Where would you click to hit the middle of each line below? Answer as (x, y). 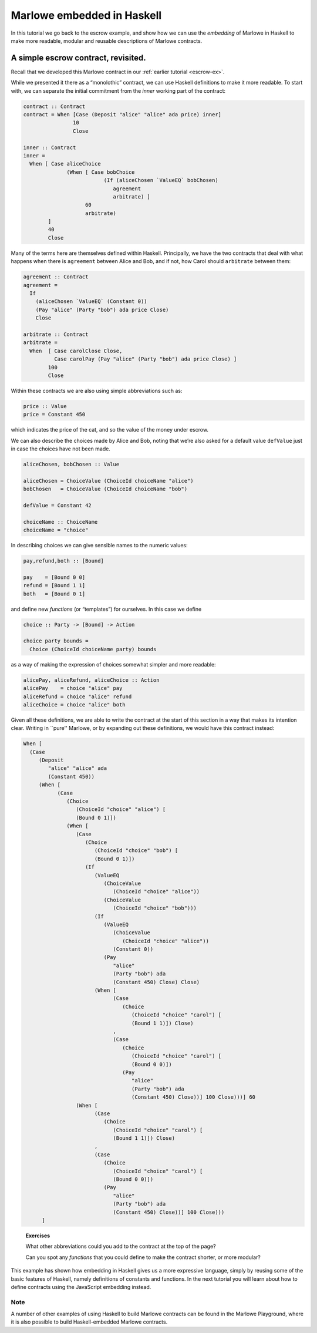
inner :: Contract (50, 147)
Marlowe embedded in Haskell (86, 15)
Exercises (38, 1236)
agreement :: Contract (56, 277)
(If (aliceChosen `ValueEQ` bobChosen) (161, 180)
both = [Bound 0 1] (54, 594)
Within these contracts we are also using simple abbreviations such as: (97, 391)
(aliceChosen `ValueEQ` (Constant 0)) (91, 302)
